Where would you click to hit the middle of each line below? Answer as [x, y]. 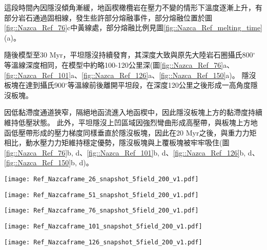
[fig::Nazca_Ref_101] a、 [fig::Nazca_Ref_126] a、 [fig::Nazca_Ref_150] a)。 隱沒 [130, 75]
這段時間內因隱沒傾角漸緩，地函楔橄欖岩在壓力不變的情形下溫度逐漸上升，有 [133, 7]
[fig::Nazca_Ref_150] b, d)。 [49, 162]
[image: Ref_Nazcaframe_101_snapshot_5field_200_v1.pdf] [103, 226]
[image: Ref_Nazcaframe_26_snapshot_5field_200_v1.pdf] [101, 179]
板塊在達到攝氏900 [35, 85]
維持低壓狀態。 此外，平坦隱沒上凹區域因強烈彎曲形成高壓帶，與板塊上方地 [131, 122]
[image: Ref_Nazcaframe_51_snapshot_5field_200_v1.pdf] [101, 195]
